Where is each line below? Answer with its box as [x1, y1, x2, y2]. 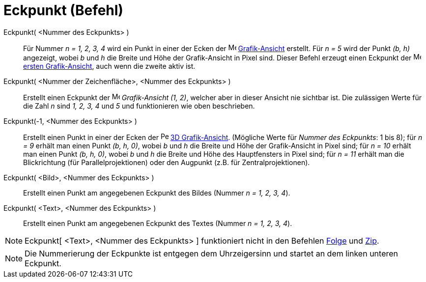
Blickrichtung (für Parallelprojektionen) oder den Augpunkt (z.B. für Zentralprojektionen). [23, 158, 310, 167]
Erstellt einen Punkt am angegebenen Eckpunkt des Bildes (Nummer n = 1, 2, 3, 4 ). [23, 188, 290, 197]
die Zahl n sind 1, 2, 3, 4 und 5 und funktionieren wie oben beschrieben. [23, 101, 255, 110]
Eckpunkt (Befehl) [3, 2, 123, 19]
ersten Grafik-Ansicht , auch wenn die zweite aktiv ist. [23, 61, 196, 70]
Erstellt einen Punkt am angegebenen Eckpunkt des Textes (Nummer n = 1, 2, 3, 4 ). [23, 219, 292, 227]
